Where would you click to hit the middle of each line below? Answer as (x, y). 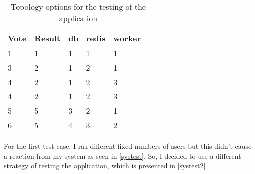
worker (127, 38)
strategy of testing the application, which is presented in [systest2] (105, 165)
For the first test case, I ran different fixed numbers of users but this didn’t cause (128, 146)
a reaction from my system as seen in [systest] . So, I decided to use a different (123, 155)
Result (47, 38)
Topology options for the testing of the (78, 7)
